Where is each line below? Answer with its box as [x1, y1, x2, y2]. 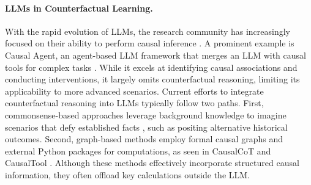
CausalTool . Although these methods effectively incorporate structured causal [5, 156, 299, 169]
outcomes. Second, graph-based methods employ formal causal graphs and [5, 132, 283, 145]
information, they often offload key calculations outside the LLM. [5, 168, 250, 181]
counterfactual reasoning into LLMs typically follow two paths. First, [5, 96, 264, 109]
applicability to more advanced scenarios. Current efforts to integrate [5, 84, 264, 97]
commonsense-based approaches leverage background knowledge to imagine [5, 108, 287, 121]
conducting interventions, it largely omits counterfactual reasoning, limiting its [5, 73, 300, 85]
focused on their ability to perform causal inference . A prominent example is [5, 37, 294, 49]
